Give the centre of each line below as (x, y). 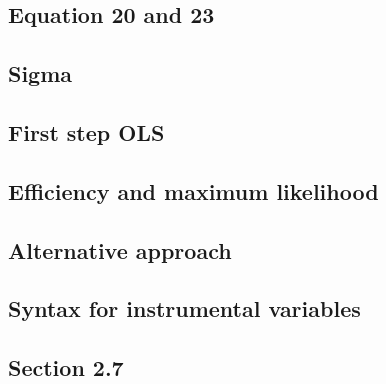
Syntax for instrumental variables (184, 308)
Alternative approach (120, 249)
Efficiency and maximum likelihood (193, 190)
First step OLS (86, 131)
